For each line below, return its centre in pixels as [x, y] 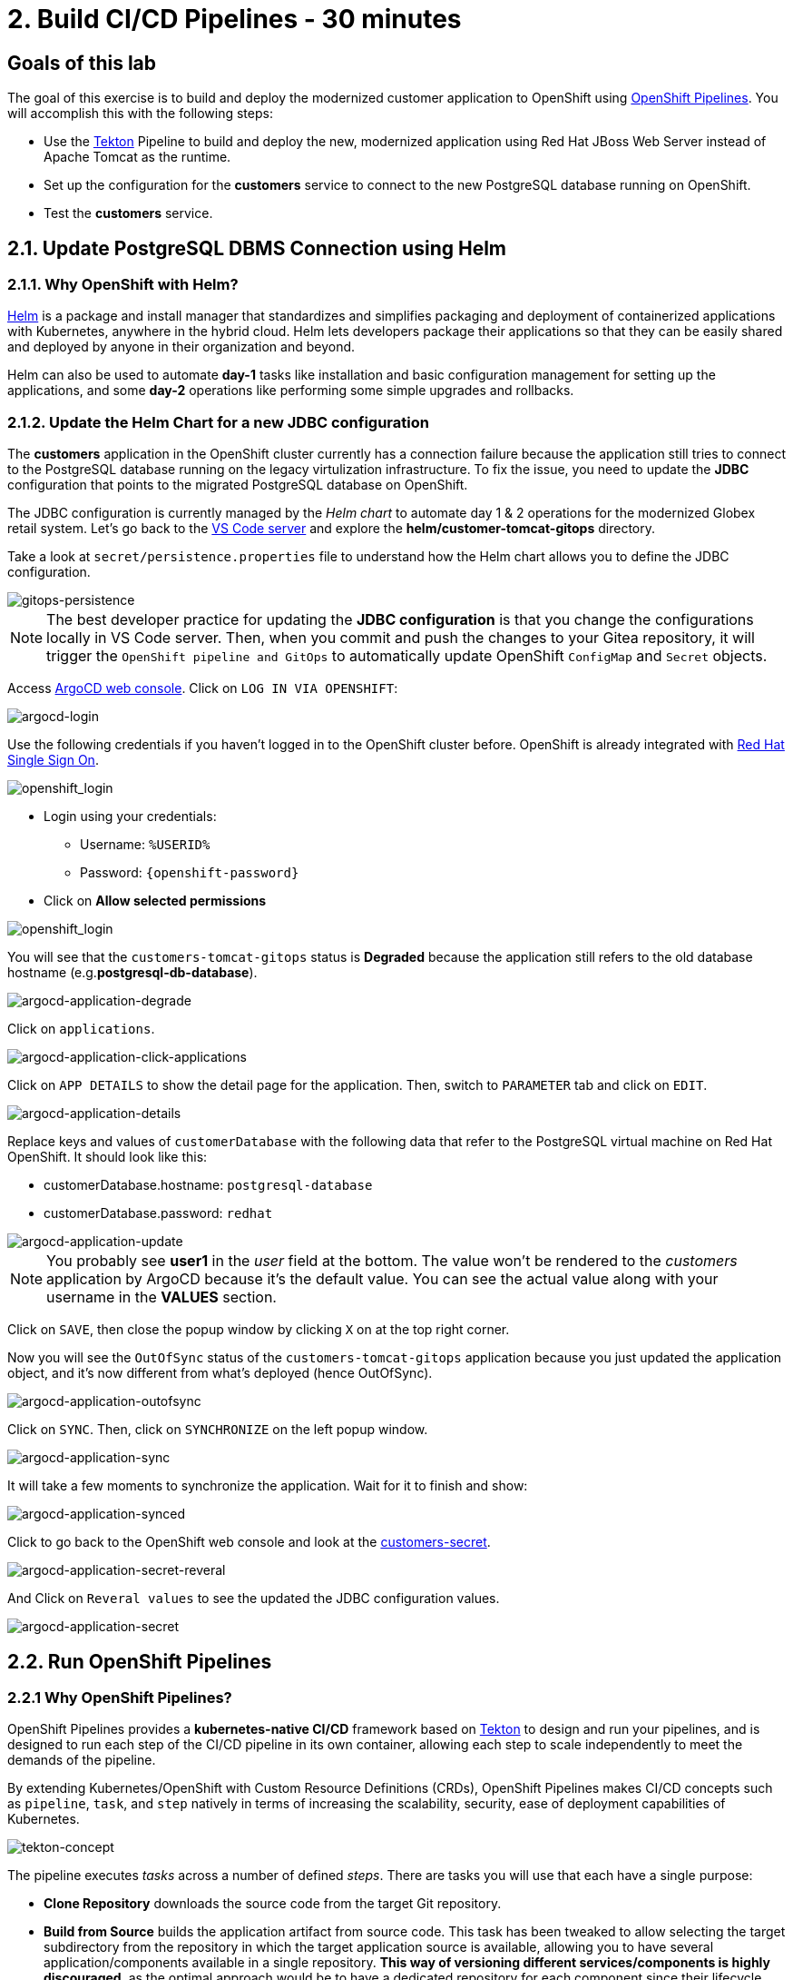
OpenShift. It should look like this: [108, 1157]
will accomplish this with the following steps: [140, 114]
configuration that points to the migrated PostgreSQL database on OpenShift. [238, 485]
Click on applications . [81, 1029]
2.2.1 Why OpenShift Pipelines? [120, 1697]
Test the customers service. [128, 213]
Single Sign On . [53, 760]
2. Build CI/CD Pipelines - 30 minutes [235, 19]
